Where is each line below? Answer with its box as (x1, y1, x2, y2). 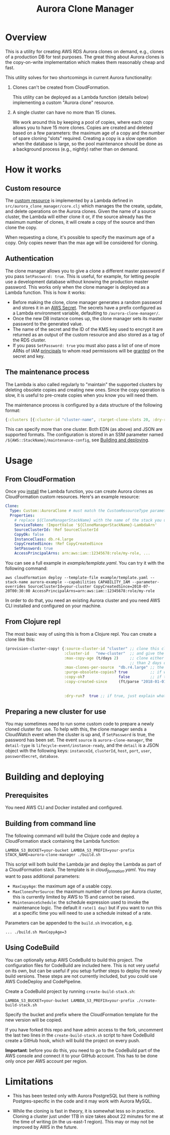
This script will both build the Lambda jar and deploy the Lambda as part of (5, 861, 162, 868)
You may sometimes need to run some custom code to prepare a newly (5, 721, 154, 727)
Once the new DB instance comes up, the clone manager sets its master (12, 315, 163, 321)
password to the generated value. (12, 321, 83, 327)
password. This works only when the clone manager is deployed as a (5, 284, 149, 290)
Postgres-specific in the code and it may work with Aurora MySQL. (12, 1098, 152, 1104)
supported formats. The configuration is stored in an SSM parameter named (5, 432, 163, 438)
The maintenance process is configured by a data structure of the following (5, 402, 163, 408)
